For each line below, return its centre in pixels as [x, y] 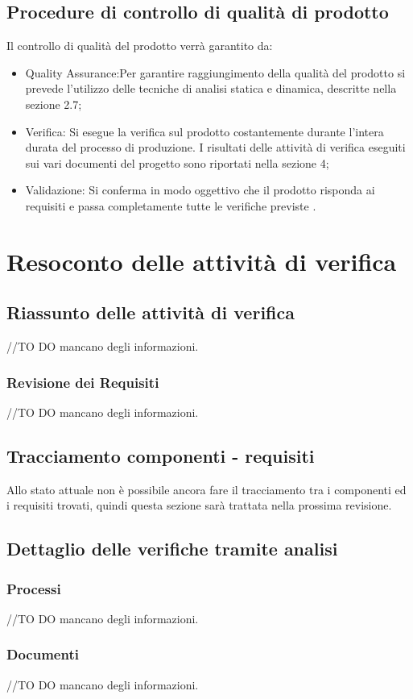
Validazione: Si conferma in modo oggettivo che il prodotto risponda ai [200, 190]
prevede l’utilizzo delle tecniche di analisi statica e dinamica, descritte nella [211, 88]
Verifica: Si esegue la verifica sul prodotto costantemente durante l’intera [204, 131]
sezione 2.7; [54, 104]
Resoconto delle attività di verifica [202, 261]
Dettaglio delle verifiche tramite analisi [172, 549]
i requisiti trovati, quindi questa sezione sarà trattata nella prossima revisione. [199, 505]
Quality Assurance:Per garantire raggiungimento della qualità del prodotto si [215, 72]
